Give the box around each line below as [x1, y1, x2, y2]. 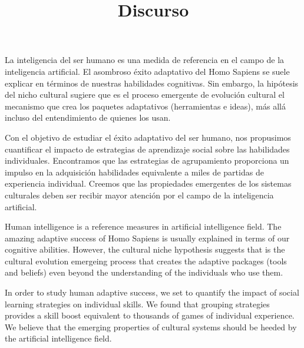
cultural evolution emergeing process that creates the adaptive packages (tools [5, 254, 287, 267]
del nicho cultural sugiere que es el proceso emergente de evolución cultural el [5, 88, 285, 101]
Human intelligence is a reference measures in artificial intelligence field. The [5, 220, 282, 233]
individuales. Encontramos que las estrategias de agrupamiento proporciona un [5, 154, 289, 167]
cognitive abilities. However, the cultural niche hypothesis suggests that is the [5, 243, 285, 256]
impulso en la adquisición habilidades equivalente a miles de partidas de [5, 165, 264, 178]
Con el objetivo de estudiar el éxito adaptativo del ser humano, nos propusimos [5, 131, 291, 143]
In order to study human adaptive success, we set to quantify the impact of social [5, 286, 299, 299]
